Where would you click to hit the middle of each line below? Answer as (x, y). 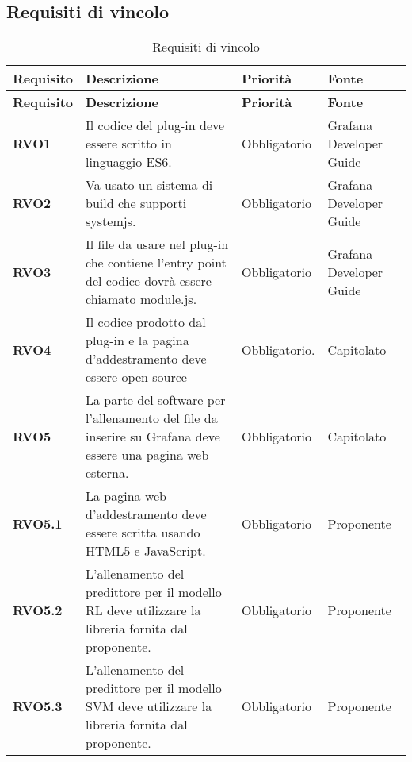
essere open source (136, 377)
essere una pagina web (147, 455)
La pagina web (126, 496)
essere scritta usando (143, 533)
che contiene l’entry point (156, 263)
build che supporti (136, 203)
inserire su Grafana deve (153, 437)
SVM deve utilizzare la (149, 706)
